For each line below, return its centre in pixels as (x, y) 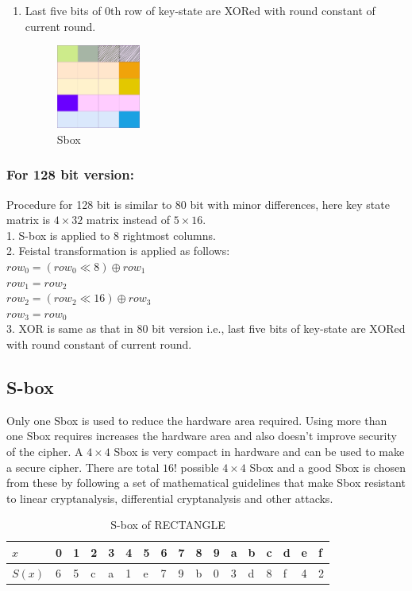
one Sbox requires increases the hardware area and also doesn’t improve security (202, 436)
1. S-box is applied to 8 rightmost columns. (111, 235)
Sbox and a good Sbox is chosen (328, 467)
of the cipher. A (45, 451)
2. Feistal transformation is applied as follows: (118, 251)
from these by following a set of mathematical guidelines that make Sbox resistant (206, 483)
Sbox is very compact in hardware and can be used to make (259, 451)
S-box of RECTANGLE (168, 525)
